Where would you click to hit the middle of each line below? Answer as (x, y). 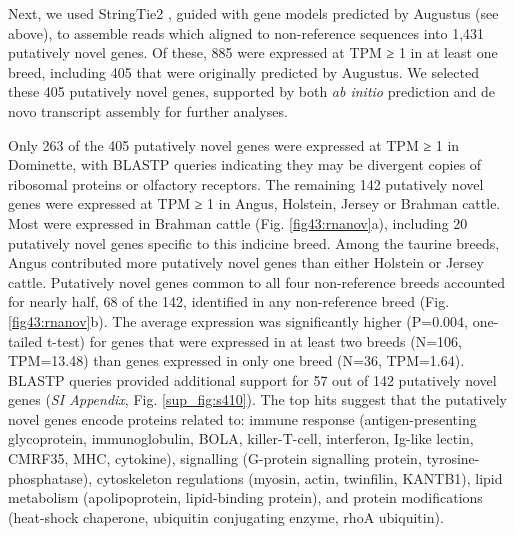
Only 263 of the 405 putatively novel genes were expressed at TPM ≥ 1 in (234, 144)
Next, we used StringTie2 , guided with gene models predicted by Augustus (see (253, 13)
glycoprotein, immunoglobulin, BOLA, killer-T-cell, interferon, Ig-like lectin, (241, 438)
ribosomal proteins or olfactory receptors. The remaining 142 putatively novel (246, 183)
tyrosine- (453, 458)
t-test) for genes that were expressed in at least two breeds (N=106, (254, 340)
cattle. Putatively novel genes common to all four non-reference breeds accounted (257, 281)
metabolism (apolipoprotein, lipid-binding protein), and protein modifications (245, 497)
